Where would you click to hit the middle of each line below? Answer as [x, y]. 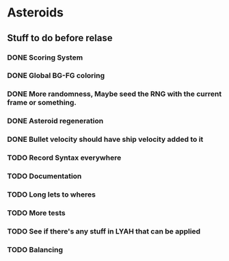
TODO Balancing [35, 249]
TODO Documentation [44, 176]
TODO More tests [37, 212]
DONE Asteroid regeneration [55, 121]
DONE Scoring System [45, 58]
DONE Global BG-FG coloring [56, 75]
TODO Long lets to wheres [51, 195]
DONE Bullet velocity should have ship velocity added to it [105, 140]
